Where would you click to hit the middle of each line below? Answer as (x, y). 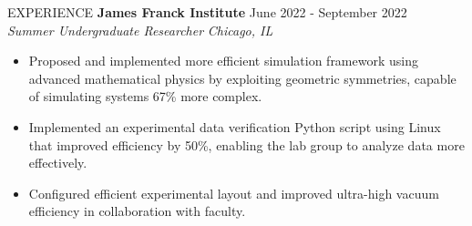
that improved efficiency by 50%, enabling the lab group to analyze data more (246, 144)
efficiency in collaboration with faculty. (137, 211)
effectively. (58, 163)
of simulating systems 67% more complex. (145, 96)
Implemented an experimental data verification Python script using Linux (235, 126)
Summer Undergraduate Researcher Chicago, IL (140, 30)
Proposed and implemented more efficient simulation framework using (223, 61)
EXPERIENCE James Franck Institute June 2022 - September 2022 (207, 12)
